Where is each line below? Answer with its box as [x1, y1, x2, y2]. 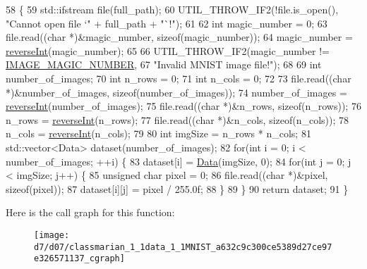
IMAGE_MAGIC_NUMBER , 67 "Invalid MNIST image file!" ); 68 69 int [6, 57, 322, 72]
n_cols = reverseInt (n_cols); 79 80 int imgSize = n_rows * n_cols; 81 [6, 126, 311, 141]
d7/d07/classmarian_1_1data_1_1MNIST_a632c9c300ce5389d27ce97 [34, 242, 332, 252]
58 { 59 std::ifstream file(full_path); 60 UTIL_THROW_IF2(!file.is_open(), [6, 2, 339, 16]
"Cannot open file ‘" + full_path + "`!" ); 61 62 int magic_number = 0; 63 [6, 15, 327, 30]
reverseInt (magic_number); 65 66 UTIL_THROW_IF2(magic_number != [6, 43, 330, 58]
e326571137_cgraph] [34, 254, 125, 264]
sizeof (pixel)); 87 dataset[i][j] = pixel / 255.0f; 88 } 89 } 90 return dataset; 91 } [6, 181, 349, 196]
